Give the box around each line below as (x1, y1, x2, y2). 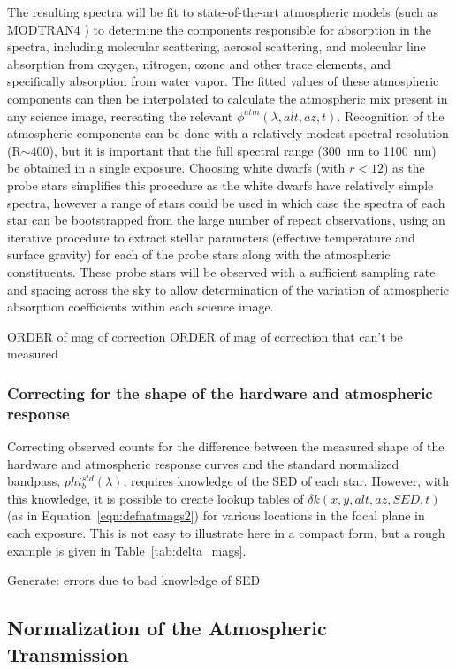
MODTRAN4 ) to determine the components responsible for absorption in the (7, 19, 431, 38)
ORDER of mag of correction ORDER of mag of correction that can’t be (7, 327, 403, 345)
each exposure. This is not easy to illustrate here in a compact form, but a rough (7, 523, 445, 542)
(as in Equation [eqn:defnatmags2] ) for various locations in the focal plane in (7, 506, 425, 525)
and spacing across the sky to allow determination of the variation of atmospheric (7, 280, 449, 298)
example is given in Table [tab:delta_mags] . (7, 541, 247, 559)
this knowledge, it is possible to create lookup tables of (7, 488, 304, 507)
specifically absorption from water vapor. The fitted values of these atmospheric (7, 72, 439, 90)
